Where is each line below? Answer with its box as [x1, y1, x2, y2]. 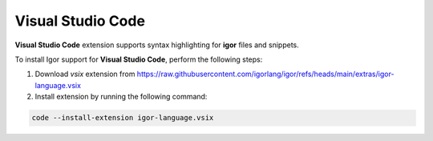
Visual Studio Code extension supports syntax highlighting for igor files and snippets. [14, 40, 300, 50]
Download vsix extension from [34, 69, 136, 79]
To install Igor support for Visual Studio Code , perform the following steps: [14, 54, 263, 64]
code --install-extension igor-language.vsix [31, 113, 214, 123]
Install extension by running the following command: [34, 92, 208, 102]
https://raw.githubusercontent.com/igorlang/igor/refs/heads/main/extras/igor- [136, 69, 395, 79]
